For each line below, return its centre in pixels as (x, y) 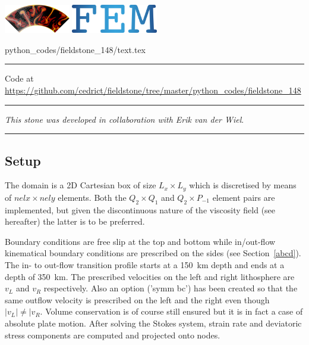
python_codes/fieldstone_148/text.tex (75, 49)
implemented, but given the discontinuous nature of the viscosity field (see (140, 209)
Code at (19, 78)
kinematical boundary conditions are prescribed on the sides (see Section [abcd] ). (153, 253)
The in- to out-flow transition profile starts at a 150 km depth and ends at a (145, 265)
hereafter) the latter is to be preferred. (75, 221)
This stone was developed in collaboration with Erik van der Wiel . (124, 119)
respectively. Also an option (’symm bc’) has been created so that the (171, 288)
